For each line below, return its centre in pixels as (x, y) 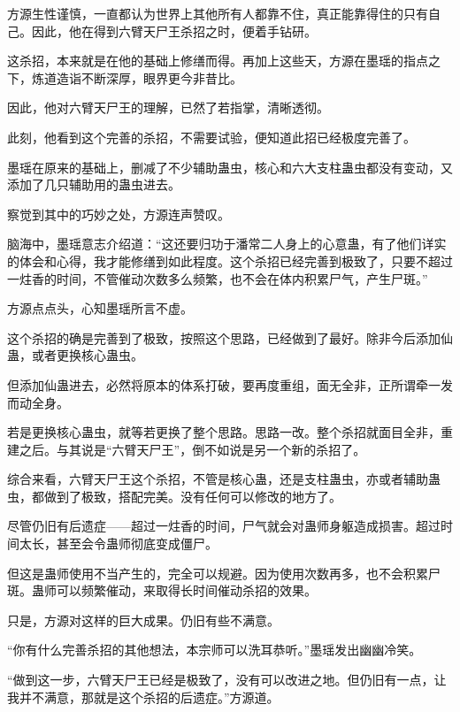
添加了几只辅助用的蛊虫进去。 (94, 184)
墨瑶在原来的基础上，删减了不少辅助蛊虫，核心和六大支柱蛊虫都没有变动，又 (230, 167)
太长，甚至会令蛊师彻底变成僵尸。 (118, 544)
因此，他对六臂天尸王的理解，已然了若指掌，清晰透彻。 (168, 107)
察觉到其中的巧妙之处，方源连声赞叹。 (119, 214)
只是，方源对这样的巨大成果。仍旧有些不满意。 (143, 620)
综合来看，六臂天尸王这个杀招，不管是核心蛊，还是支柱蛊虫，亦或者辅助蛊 (224, 479)
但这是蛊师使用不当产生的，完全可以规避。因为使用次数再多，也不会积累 (218, 573)
